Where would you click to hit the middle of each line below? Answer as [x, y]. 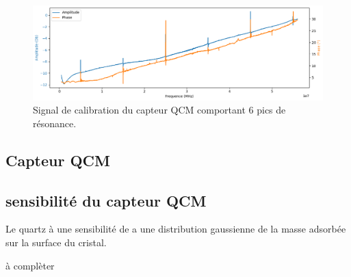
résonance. [55, 123]
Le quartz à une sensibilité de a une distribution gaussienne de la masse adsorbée [176, 229]
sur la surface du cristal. [56, 242]
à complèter [30, 265]
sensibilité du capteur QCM [106, 200]
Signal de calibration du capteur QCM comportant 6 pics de [159, 110]
